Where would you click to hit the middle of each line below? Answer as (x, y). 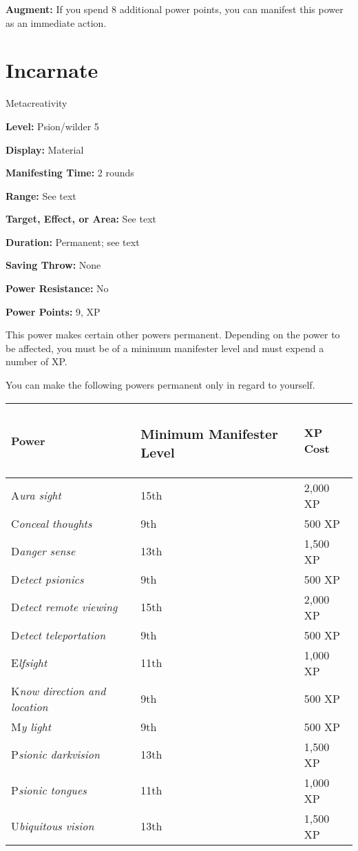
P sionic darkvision (55, 755)
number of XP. (36, 361)
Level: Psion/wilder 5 (52, 126)
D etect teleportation (59, 635)
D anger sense (43, 551)
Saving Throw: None (53, 265)
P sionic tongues (49, 790)
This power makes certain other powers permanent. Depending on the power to (173, 335)
